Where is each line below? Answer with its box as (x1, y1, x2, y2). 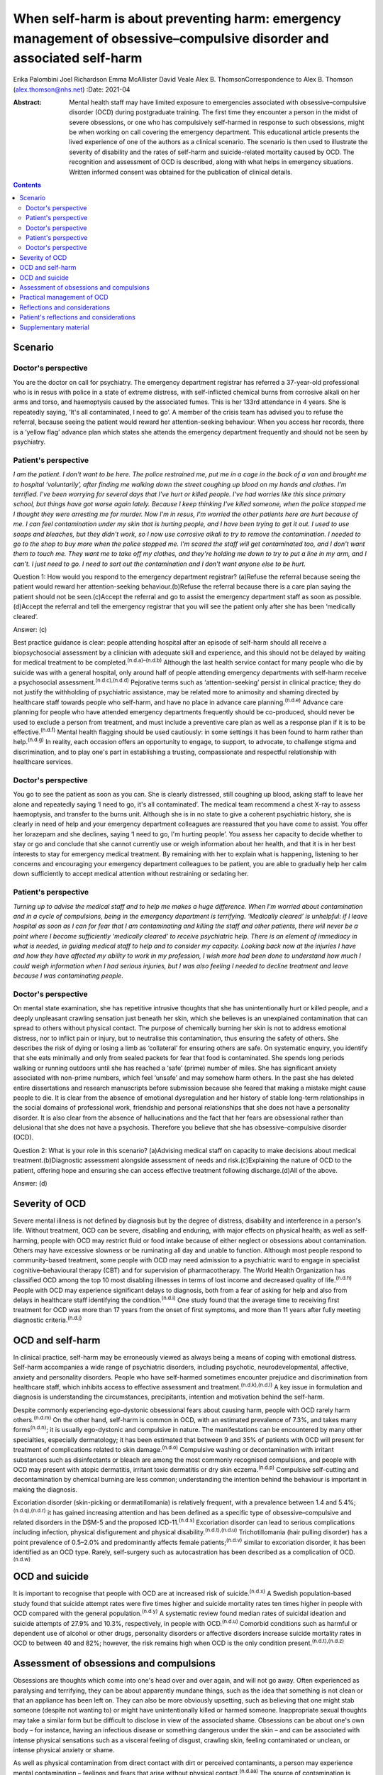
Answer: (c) (13, 626, 48, 634)
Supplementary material (19, 323, 90, 332)
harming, (13, 1236, 40, 1245)
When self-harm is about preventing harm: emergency (13, 11, 342, 26)
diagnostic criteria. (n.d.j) (13, 1314, 82, 1324)
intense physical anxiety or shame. (13, 1745, 115, 1754)
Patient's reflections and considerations (19, 313, 136, 322)
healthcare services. (13, 758, 73, 766)
